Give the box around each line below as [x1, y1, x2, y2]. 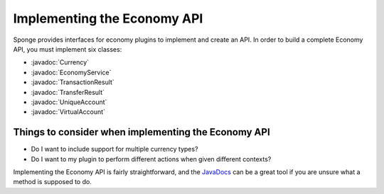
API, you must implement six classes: [13, 45, 122, 53]
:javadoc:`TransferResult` [31, 88, 105, 96]
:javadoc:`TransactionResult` [31, 78, 115, 86]
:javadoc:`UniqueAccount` [31, 98, 107, 106]
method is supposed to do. [13, 178, 92, 186]
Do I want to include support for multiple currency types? [31, 145, 198, 154]
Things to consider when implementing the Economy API [13, 126, 270, 138]
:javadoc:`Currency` [31, 58, 89, 67]
